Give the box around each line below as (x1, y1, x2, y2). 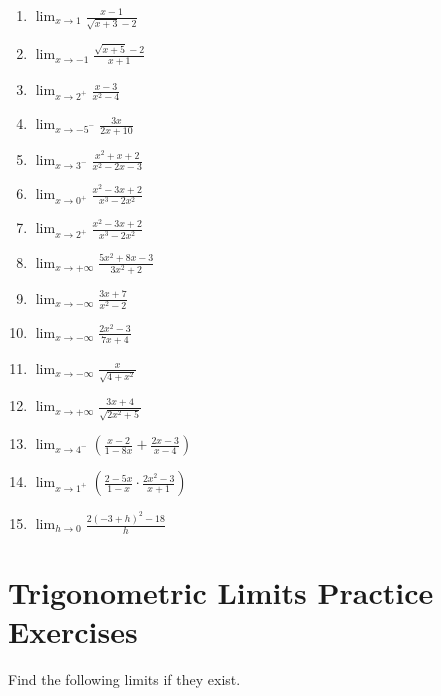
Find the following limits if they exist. (8, 669, 241, 690)
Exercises (8, 611, 138, 652)
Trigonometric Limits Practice (8, 572, 434, 613)
